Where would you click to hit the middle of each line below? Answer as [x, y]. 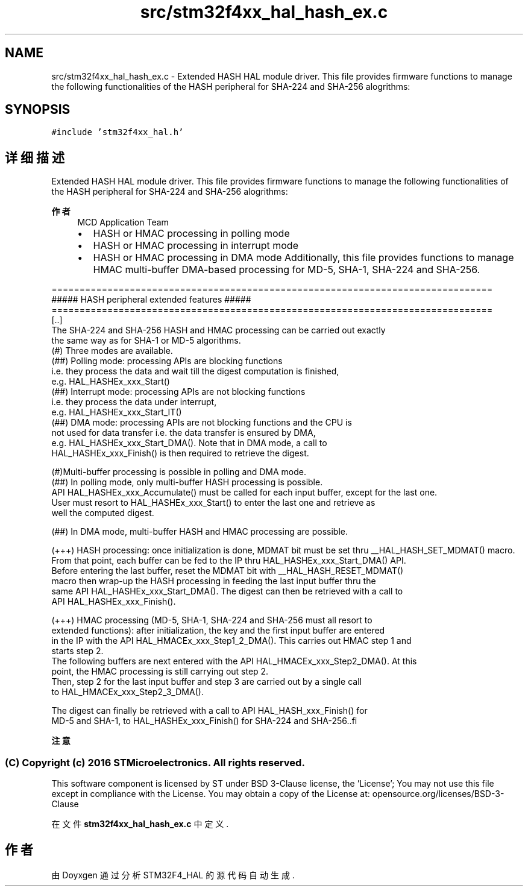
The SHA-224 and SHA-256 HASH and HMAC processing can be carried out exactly [218, 330]
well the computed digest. [103, 513]
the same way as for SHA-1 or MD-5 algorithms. [146, 341]
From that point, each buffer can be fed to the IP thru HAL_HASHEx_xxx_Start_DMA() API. [229, 561]
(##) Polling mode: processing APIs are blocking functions [167, 361]
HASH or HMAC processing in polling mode [191, 234]
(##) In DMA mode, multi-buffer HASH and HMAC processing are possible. [200, 532]
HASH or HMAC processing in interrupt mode [196, 246]
